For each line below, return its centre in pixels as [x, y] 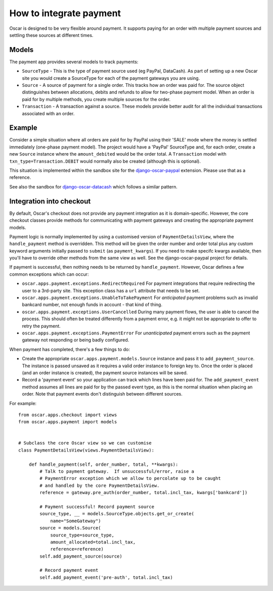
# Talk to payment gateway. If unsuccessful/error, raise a [117, 472]
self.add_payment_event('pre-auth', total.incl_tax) [106, 577]
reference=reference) [77, 549]
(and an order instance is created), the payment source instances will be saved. [105, 373]
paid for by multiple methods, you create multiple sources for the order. [96, 99]
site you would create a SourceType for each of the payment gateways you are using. [111, 78]
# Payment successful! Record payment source [97, 507]
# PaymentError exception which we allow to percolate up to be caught [130, 478]
